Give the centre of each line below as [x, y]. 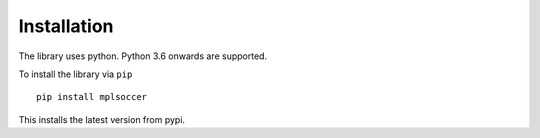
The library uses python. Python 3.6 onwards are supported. [143, 56]
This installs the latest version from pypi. [101, 119]
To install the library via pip [75, 74]
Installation [66, 26]
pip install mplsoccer [92, 97]
